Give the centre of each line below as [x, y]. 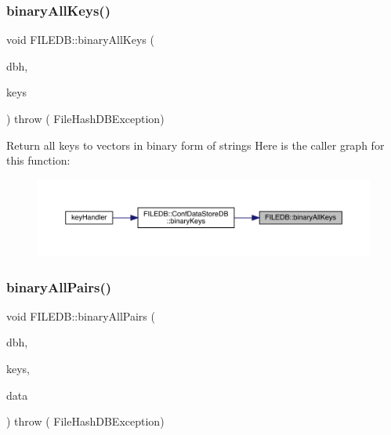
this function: [38, 160]
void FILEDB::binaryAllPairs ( [81, 315]
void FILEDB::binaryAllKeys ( [80, 40]
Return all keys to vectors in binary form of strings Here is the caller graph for [195, 145]
